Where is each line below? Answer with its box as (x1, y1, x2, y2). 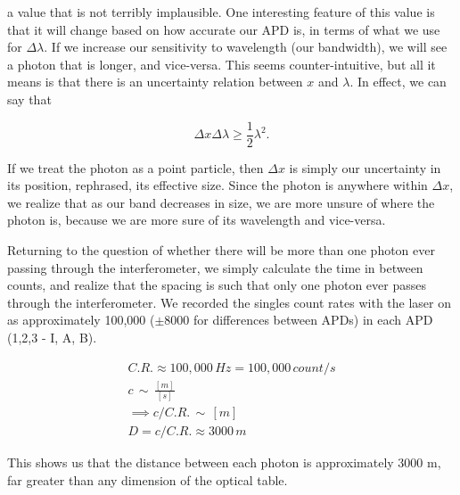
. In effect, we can (349, 72, 447, 91)
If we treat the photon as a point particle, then (7, 158, 264, 177)
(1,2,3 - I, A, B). (7, 327, 97, 346)
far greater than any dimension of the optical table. (7, 470, 288, 489)
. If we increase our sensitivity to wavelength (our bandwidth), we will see (44, 37, 448, 56)
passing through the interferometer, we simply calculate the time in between (7, 258, 423, 276)
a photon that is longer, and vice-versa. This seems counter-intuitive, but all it (7, 54, 436, 73)
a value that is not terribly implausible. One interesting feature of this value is (7, 3, 435, 21)
